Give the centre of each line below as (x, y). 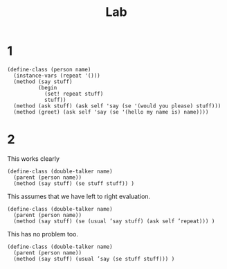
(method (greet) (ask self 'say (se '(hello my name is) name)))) (111, 112)
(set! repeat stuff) (74, 94)
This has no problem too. (43, 234)
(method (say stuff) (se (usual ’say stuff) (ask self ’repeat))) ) (114, 221)
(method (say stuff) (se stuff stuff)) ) (74, 183)
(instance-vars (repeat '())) (57, 76)
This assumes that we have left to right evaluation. (79, 196)
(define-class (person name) (49, 69)
